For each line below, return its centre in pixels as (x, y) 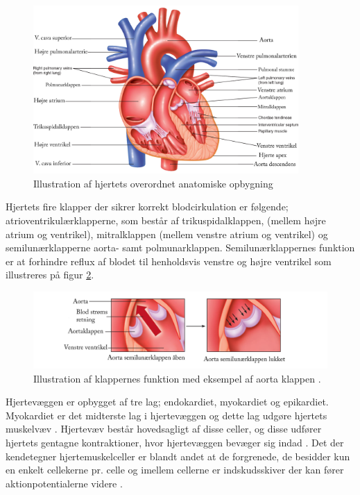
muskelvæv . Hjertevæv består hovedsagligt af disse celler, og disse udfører (164, 429)
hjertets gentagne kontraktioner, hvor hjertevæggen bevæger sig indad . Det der (175, 442)
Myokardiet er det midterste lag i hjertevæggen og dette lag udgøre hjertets (166, 415)
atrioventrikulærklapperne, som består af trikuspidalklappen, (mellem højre (166, 220)
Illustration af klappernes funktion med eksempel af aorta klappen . (177, 378)
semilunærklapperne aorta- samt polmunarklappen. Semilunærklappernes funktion (180, 247)
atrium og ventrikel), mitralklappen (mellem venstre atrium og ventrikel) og (167, 234)
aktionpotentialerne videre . (64, 483)
